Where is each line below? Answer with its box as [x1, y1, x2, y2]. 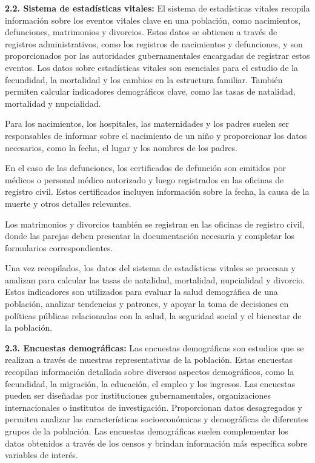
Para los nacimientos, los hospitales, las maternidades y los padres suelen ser [5, 117, 289, 130]
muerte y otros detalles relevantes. [5, 197, 131, 209]
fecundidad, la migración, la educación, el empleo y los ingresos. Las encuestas [5, 377, 296, 390]
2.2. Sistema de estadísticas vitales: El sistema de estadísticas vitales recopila [5, 2, 310, 14]
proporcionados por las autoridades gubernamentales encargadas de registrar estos [5, 49, 310, 62]
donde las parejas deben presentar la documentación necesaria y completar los [5, 229, 295, 242]
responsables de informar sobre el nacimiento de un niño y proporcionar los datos [5, 129, 307, 141]
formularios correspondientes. [5, 241, 113, 254]
